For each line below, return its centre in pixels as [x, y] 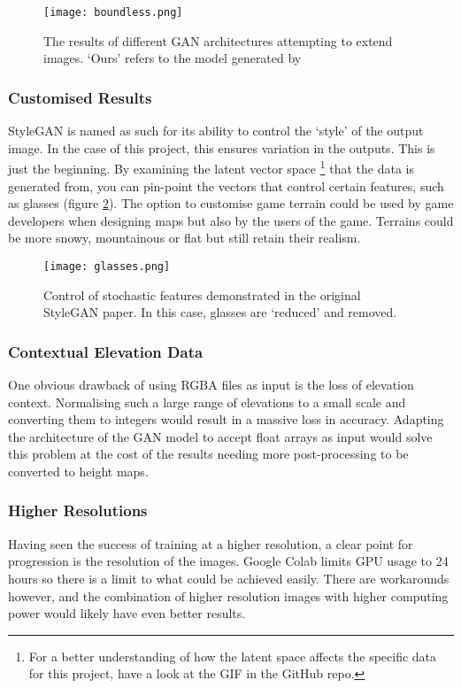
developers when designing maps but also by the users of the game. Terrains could [231, 220]
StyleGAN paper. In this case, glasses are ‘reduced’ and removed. [220, 312]
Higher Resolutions [78, 510]
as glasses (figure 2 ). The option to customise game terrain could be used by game [231, 203]
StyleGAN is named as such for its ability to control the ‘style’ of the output [216, 131]
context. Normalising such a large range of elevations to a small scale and [207, 402]
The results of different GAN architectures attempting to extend [218, 40]
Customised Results [80, 97]
